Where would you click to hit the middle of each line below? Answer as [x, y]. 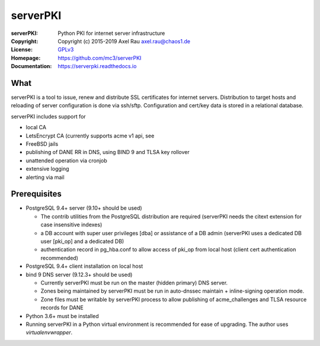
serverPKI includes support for [48, 116]
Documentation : [31, 66]
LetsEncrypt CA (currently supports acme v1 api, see [90, 136]
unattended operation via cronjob [67, 161]
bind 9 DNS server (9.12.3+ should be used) [79, 274]
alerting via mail [45, 177]
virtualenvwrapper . [49, 332]
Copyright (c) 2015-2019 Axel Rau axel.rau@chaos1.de [124, 41]
